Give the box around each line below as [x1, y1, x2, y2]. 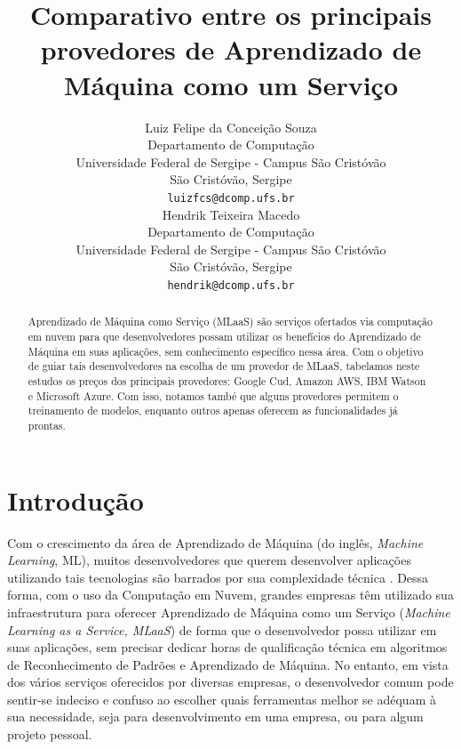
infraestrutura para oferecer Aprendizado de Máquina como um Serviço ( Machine [7, 602, 450, 621]
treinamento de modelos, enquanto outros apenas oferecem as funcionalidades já [28, 403, 398, 418]
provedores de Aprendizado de [40, 31, 422, 68]
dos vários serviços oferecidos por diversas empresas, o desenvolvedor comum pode [7, 672, 454, 691]
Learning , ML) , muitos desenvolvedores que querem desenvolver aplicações [7, 551, 411, 569]
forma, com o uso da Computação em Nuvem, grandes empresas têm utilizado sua [7, 585, 454, 604]
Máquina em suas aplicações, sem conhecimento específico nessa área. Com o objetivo [28, 343, 424, 358]
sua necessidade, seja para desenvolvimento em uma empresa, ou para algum [7, 707, 424, 726]
